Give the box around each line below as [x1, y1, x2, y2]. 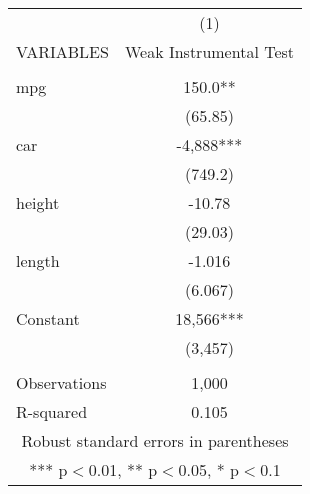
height [16, 191, 60, 214]
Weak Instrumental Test [124, 40, 295, 63]
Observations [16, 371, 107, 394]
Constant [16, 307, 80, 330]
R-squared [16, 400, 88, 423]
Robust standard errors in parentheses [21, 429, 289, 452]
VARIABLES [16, 40, 109, 63]
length [16, 249, 60, 272]
